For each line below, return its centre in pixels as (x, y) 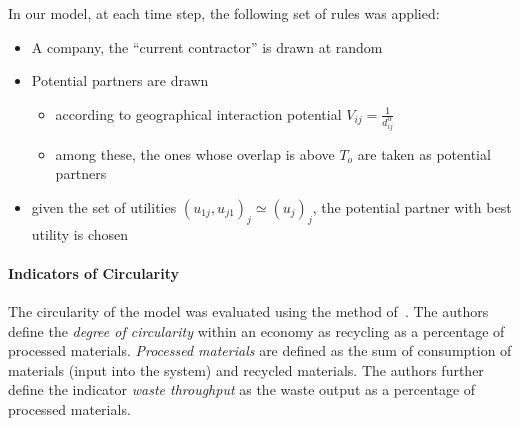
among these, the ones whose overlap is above (195, 153)
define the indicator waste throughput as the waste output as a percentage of (242, 389)
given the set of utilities (104, 206)
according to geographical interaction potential (198, 113)
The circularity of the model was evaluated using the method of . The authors (248, 311)
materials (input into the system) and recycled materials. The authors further (246, 369)
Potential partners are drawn (120, 80)
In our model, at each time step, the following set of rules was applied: (224, 13)
